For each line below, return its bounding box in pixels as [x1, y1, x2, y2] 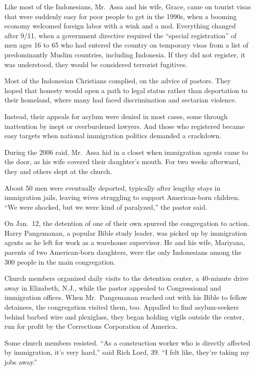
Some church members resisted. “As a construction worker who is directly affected [4, 337, 251, 347]
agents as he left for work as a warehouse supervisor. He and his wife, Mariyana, [4, 237, 245, 247]
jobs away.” [4, 357, 37, 367]
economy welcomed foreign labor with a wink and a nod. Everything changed [4, 21, 236, 31]
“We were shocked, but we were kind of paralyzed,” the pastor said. [4, 201, 208, 212]
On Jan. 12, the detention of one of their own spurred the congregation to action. [4, 218, 250, 228]
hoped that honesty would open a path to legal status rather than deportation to [4, 85, 248, 95]
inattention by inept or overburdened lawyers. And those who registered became [4, 121, 245, 131]
